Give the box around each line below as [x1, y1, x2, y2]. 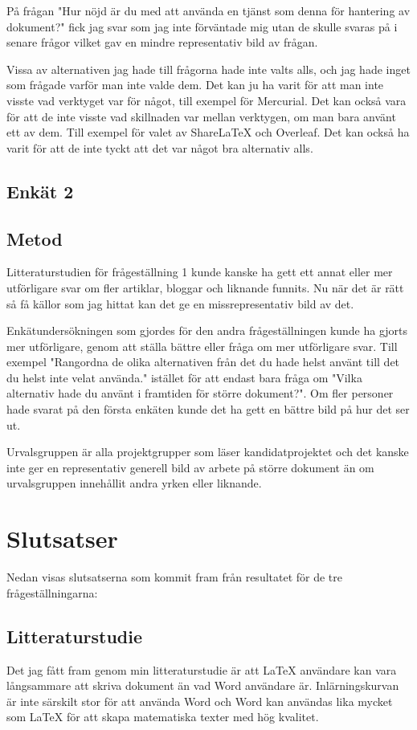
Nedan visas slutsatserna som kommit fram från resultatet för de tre [6, 569, 343, 585]
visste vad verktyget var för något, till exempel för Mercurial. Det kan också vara [6, 92, 407, 108]
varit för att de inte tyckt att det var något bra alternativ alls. [6, 139, 313, 156]
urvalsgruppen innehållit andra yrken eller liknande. [6, 475, 262, 491]
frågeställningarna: [6, 584, 98, 601]
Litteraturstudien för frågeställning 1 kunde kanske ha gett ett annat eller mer [6, 263, 393, 280]
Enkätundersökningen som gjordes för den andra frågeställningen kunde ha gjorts [6, 322, 408, 339]
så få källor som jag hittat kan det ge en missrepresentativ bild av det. [6, 295, 354, 312]
